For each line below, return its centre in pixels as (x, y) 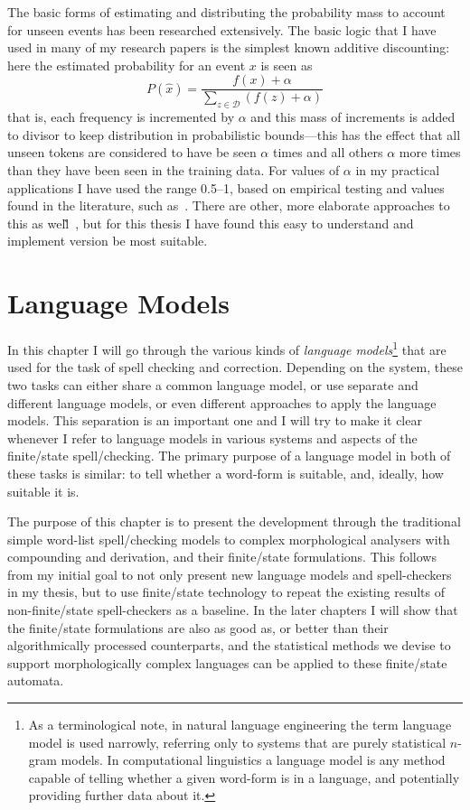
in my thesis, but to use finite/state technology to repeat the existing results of (226, 592)
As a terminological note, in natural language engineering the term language (240, 725)
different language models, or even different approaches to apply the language (222, 402)
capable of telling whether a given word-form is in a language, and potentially (244, 777)
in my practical (398, 170)
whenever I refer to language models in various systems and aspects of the (212, 438)
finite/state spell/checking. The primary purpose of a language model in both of (229, 456)
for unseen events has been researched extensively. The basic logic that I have (222, 29)
